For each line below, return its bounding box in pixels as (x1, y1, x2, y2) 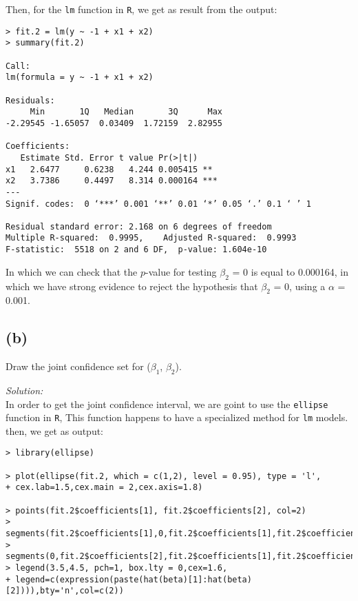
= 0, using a (273, 278, 326, 293)
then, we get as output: (6, 423, 104, 438)
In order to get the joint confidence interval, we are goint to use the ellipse (6, 396, 328, 411)
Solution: (6, 383, 43, 397)
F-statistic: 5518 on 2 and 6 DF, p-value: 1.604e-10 (6, 245, 267, 255)
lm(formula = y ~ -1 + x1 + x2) (6, 72, 154, 83)
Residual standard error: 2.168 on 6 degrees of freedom (6, 221, 272, 232)
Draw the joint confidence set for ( (6, 359, 151, 374)
